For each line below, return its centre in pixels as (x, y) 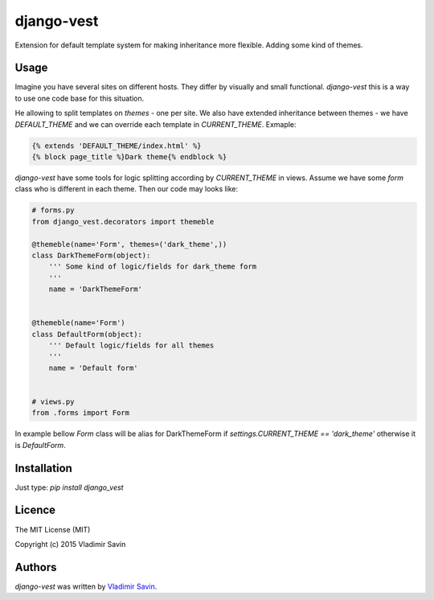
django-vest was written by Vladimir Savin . (86, 586)
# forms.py (53, 210)
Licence (35, 510)
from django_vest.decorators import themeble (123, 222)
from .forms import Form (81, 413)
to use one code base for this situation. (80, 98)
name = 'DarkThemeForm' (95, 289)
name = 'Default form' (93, 368)
